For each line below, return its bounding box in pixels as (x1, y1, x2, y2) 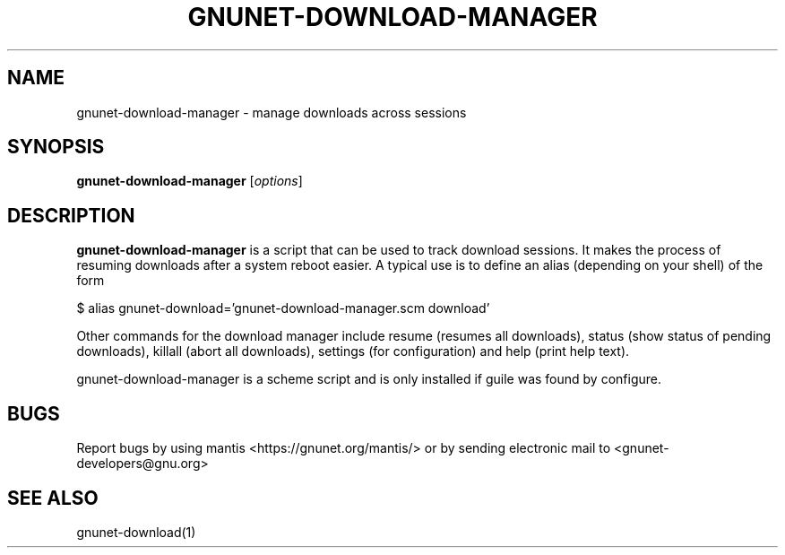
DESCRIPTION (7, 204, 135, 227)
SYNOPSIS (7, 135, 105, 159)
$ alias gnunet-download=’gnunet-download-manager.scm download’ (76, 300, 490, 317)
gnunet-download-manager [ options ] (76, 173, 303, 189)
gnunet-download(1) (76, 524, 196, 540)
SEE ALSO (7, 486, 99, 509)
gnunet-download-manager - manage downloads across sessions (76, 104, 467, 120)
